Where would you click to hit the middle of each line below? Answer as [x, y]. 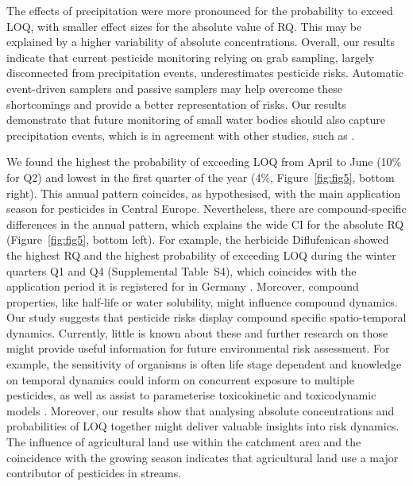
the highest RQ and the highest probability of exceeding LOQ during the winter [201, 255]
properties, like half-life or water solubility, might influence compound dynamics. [202, 301]
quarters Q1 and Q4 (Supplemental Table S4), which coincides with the [181, 270]
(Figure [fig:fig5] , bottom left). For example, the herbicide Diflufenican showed [198, 239]
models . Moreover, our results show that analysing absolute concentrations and [201, 410]
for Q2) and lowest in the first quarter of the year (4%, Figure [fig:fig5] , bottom [201, 177]
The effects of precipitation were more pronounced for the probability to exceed [200, 10]
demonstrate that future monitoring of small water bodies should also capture [196, 120]
